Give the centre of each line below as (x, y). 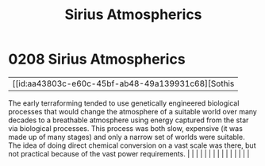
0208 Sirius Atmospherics (97, 59)
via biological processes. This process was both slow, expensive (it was (126, 128)
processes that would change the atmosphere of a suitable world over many (133, 111)
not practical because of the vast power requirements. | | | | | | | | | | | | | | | (129, 153)
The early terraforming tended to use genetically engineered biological (124, 103)
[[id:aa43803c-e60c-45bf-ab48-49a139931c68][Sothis (123, 83)
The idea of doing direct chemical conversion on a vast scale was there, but (132, 145)
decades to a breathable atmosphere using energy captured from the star (129, 120)
